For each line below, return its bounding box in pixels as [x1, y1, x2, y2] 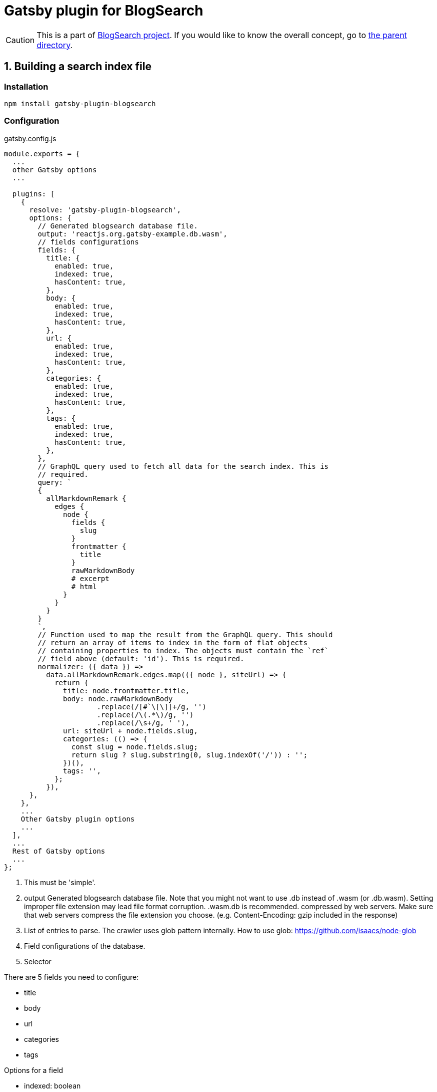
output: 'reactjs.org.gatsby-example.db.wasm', [37, 229, 227, 238]
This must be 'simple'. [24, 878, 96, 887]
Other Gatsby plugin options [20, 814, 135, 823]
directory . [36, 40, 73, 50]
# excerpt [71, 574, 109, 583]
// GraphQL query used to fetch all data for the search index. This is [37, 462, 329, 470]
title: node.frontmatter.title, [63, 686, 189, 695]
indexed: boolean [24, 1081, 81, 1090]
